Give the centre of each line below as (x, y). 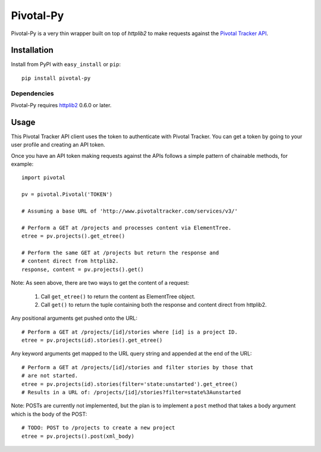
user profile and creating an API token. (58, 145)
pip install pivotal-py (56, 78)
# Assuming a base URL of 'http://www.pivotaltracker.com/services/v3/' (130, 211)
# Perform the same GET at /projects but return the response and (120, 253)
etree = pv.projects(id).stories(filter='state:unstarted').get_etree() (130, 384)
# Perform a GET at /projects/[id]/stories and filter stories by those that (138, 367)
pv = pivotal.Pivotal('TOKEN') (67, 194)
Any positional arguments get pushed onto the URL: (74, 318)
